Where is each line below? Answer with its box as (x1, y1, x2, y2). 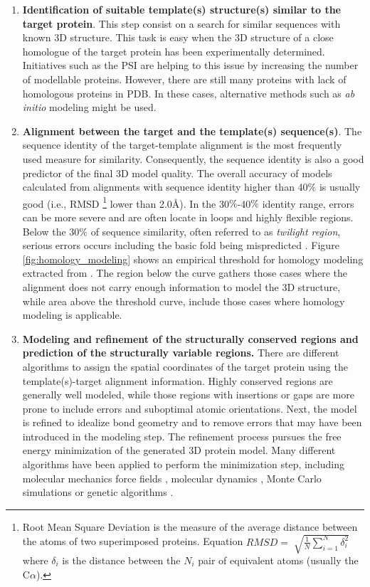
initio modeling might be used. (22, 100, 157, 115)
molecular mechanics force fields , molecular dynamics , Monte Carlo (22, 470, 322, 485)
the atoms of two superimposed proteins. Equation (22, 534, 243, 549)
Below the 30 (22, 223, 80, 238)
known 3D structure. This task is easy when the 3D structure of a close (22, 30, 334, 45)
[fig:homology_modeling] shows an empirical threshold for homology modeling (22, 251, 364, 266)
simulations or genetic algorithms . (22, 485, 174, 499)
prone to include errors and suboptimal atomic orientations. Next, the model (22, 401, 357, 416)
